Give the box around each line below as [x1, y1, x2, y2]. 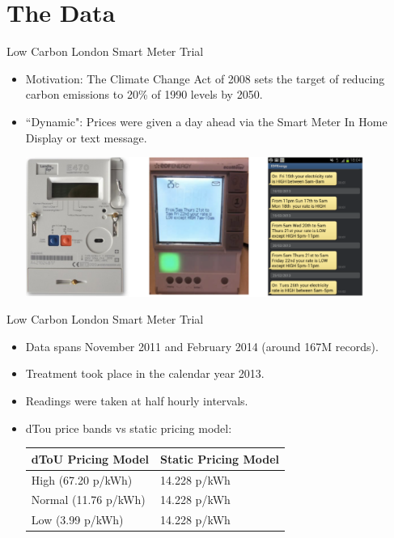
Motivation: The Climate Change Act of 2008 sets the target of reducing [25, 70, 385, 87]
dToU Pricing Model [31, 450, 150, 467]
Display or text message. [25, 129, 147, 146]
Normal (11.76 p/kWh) [31, 491, 146, 508]
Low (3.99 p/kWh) [31, 511, 124, 528]
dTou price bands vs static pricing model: [25, 419, 232, 436]
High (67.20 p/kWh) [31, 471, 133, 488]
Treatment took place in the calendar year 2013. [25, 365, 265, 382]
